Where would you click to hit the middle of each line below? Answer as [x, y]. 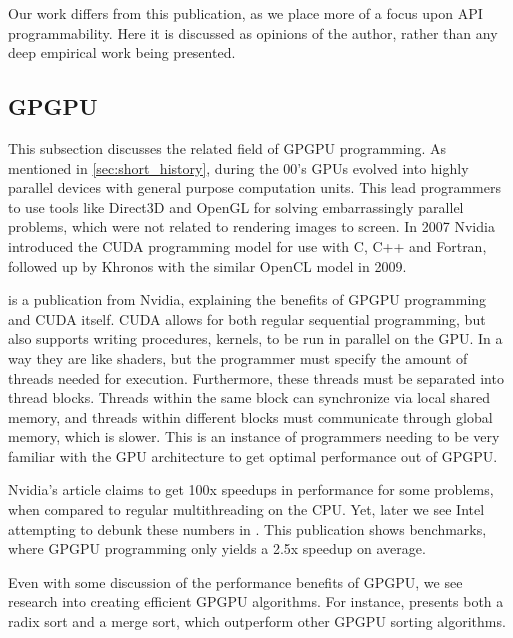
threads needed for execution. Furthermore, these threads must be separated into [256, 377]
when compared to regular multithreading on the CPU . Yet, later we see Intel [246, 509]
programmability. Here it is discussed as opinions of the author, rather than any [253, 32]
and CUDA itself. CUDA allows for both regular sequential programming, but [247, 318]
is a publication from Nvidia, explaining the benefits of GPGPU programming [247, 299]
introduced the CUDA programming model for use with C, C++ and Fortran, [247, 245]
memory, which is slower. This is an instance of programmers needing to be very [254, 436]
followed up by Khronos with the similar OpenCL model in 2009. [207, 265]
